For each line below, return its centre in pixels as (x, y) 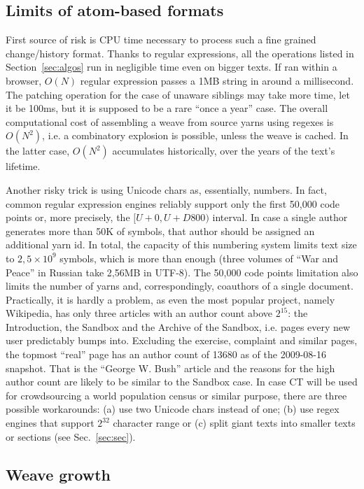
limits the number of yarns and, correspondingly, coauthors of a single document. (180, 286)
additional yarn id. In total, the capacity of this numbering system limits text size (181, 244)
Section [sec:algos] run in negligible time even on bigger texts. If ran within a (171, 67)
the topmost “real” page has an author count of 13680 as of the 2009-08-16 (166, 354)
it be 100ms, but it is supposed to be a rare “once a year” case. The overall (167, 108)
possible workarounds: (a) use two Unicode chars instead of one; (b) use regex (173, 409)
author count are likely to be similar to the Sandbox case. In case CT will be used (182, 382)
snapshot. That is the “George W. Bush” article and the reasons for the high (170, 368)
